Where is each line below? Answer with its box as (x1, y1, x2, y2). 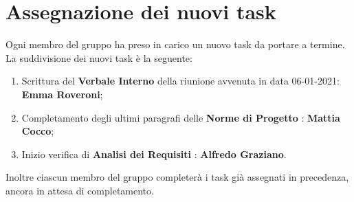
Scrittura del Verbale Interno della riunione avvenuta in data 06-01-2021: (21, 74, 340, 88)
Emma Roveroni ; (21, 87, 103, 101)
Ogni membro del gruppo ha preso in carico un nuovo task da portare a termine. (5, 37, 345, 52)
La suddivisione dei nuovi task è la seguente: (5, 50, 192, 65)
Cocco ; (21, 124, 54, 138)
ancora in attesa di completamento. (5, 183, 154, 197)
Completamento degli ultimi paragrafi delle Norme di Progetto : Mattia (21, 110, 340, 124)
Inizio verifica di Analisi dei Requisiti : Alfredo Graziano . (21, 146, 287, 161)
